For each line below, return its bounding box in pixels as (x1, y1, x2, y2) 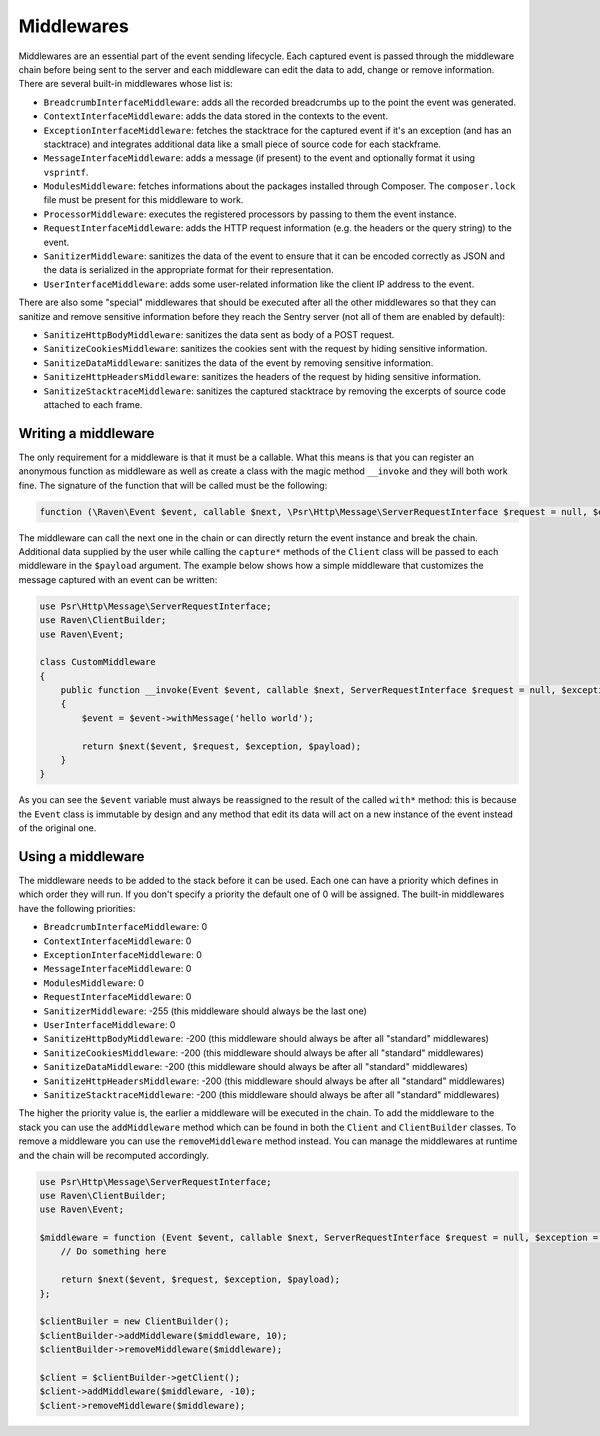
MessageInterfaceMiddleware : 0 (43, 963, 192, 975)
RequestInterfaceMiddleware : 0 (43, 991, 192, 1003)
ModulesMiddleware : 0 (43, 976, 145, 989)
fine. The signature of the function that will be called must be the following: (18, 479, 328, 491)
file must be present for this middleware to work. (43, 194, 244, 206)
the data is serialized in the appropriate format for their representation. (43, 264, 334, 276)
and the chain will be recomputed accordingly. (18, 1149, 210, 1161)
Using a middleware (18, 848, 145, 865)
